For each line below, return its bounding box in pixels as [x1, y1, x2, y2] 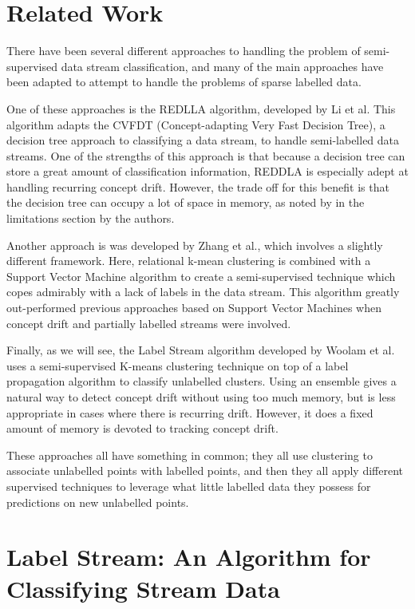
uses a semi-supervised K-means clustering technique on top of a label [6, 357, 349, 374]
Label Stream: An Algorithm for [6, 540, 371, 573]
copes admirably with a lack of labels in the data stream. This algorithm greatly [6, 283, 400, 300]
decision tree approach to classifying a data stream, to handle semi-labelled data [6, 132, 400, 148]
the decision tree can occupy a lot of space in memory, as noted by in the [6, 194, 365, 211]
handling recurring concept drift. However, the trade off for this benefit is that [6, 178, 389, 195]
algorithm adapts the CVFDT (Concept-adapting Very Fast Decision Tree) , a [6, 116, 385, 132]
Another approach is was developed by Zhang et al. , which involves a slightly [6, 236, 383, 253]
